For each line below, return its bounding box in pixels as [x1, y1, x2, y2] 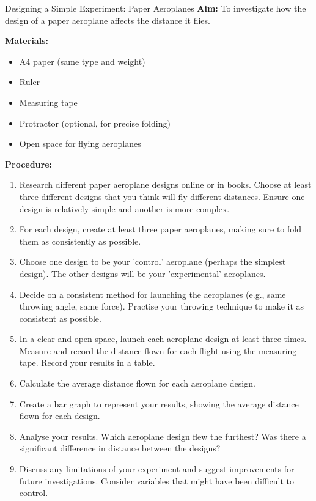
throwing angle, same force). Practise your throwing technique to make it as [19, 300, 304, 313]
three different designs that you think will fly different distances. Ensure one [19, 190, 305, 202]
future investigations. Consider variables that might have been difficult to [19, 474, 295, 487]
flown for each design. [19, 409, 100, 422]
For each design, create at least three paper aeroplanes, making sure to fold [19, 223, 301, 236]
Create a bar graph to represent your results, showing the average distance [19, 397, 299, 410]
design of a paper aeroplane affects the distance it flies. [5, 13, 210, 26]
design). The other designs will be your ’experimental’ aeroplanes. [19, 267, 266, 280]
